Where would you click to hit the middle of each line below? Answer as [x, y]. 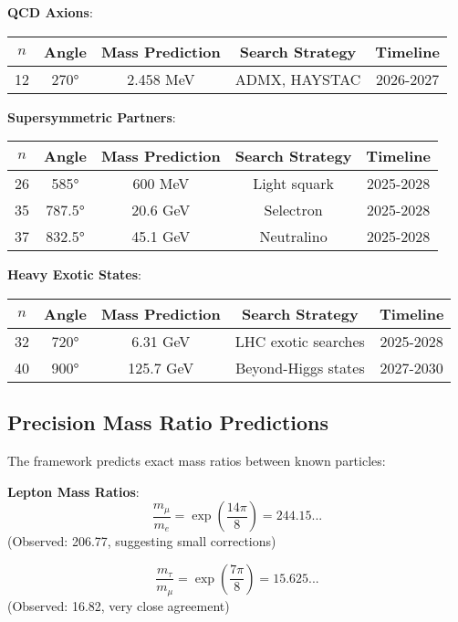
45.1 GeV [161, 237]
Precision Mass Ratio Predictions [168, 422]
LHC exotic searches [300, 341]
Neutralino [293, 237]
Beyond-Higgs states [300, 367]
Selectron [293, 210]
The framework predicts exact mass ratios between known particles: [197, 460]
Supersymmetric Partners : [92, 116]
